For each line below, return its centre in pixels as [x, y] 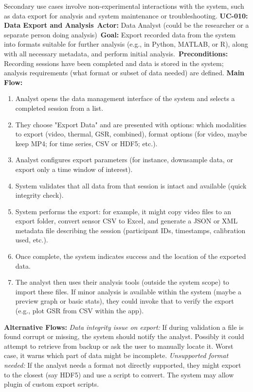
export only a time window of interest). [74, 169]
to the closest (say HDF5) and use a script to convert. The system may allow [119, 374]
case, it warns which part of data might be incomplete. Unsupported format [116, 355]
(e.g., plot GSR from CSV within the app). [80, 311]
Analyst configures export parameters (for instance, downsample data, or [124, 160]
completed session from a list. [59, 108]
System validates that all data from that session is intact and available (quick [131, 185]
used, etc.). [32, 240]
